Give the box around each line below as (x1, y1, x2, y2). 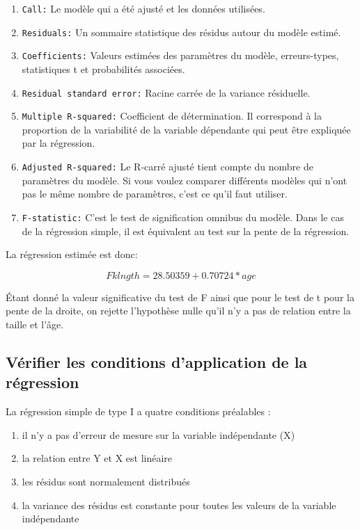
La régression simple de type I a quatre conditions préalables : (6, 404, 271, 419)
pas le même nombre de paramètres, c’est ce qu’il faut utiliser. (22, 186, 288, 201)
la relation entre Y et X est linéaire (22, 451, 173, 465)
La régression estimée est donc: (6, 247, 138, 262)
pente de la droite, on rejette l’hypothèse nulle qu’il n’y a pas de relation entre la (6, 303, 351, 318)
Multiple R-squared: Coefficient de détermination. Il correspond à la (22, 109, 322, 123)
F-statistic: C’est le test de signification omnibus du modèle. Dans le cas (22, 209, 344, 224)
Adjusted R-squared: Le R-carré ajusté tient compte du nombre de (22, 159, 313, 174)
